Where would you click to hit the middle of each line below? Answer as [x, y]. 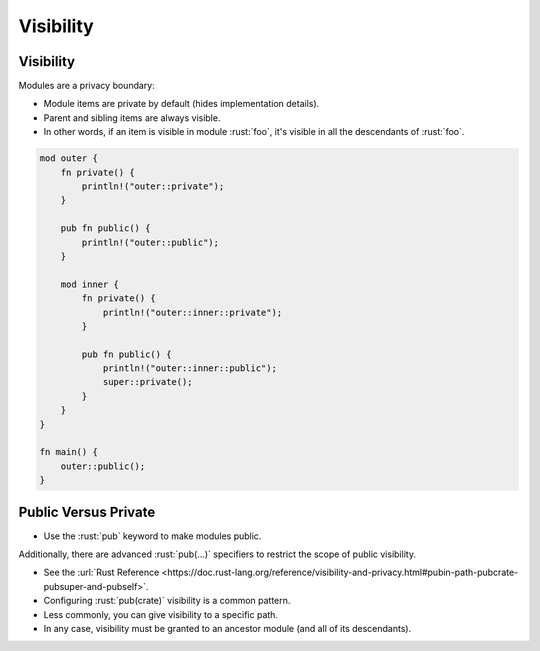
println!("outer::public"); [150, 242]
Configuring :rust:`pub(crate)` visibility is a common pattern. [167, 601]
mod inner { [90, 284]
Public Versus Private [87, 511]
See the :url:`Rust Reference [101, 572]
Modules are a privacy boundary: [86, 86]
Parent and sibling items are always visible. [132, 117]
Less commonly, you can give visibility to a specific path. [161, 614]
